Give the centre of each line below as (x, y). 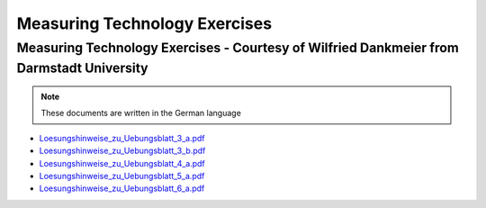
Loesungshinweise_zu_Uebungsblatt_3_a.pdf (122, 138)
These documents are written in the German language (141, 113)
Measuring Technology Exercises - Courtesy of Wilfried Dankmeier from (238, 48)
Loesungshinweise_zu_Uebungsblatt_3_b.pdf (122, 151)
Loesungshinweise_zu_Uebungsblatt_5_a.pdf (122, 176)
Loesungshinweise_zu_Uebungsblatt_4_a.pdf (122, 163)
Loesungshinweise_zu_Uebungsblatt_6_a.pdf (122, 188)
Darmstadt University (82, 68)
